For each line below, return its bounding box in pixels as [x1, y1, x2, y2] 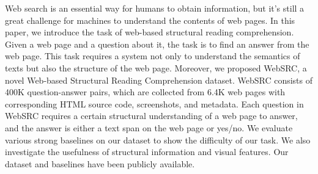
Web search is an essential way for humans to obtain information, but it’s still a [5, 2, 305, 14]
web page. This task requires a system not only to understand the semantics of [5, 49, 300, 62]
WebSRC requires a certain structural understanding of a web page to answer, [5, 109, 298, 122]
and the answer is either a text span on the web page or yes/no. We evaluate [5, 121, 293, 134]
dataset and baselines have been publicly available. [5, 157, 195, 170]
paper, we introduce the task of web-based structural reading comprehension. [5, 26, 294, 38]
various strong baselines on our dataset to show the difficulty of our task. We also [5, 133, 311, 146]
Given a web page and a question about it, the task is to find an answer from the [5, 37, 309, 50]
